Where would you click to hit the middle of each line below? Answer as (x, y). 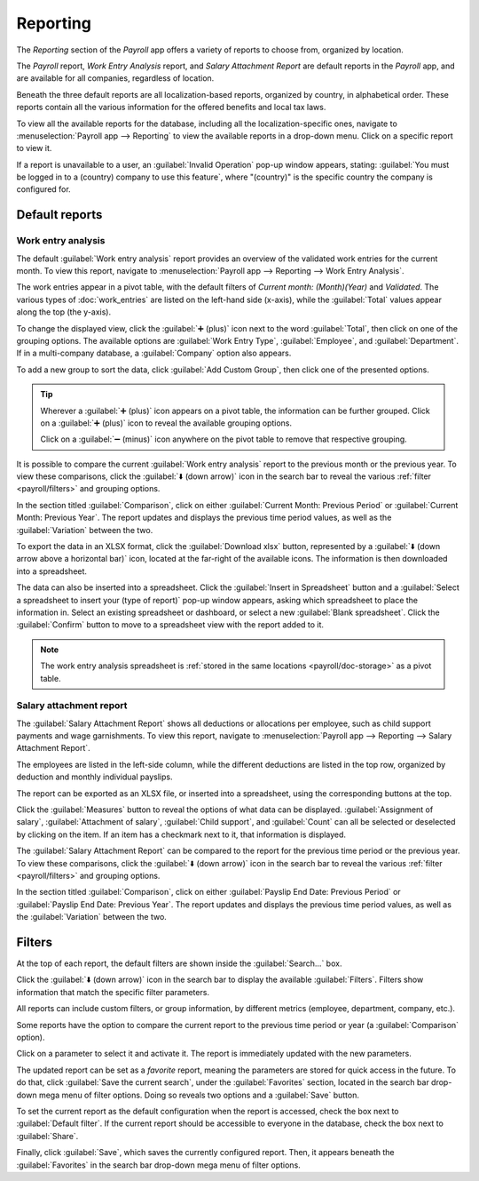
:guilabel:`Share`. (47, 1136)
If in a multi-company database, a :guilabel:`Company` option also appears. (154, 353)
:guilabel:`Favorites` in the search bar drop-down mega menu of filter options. (158, 1165)
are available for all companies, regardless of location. (115, 78)
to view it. (34, 148)
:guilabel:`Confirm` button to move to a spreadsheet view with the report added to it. (170, 625)
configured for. (43, 189)
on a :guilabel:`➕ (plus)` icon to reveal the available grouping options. (166, 423)
